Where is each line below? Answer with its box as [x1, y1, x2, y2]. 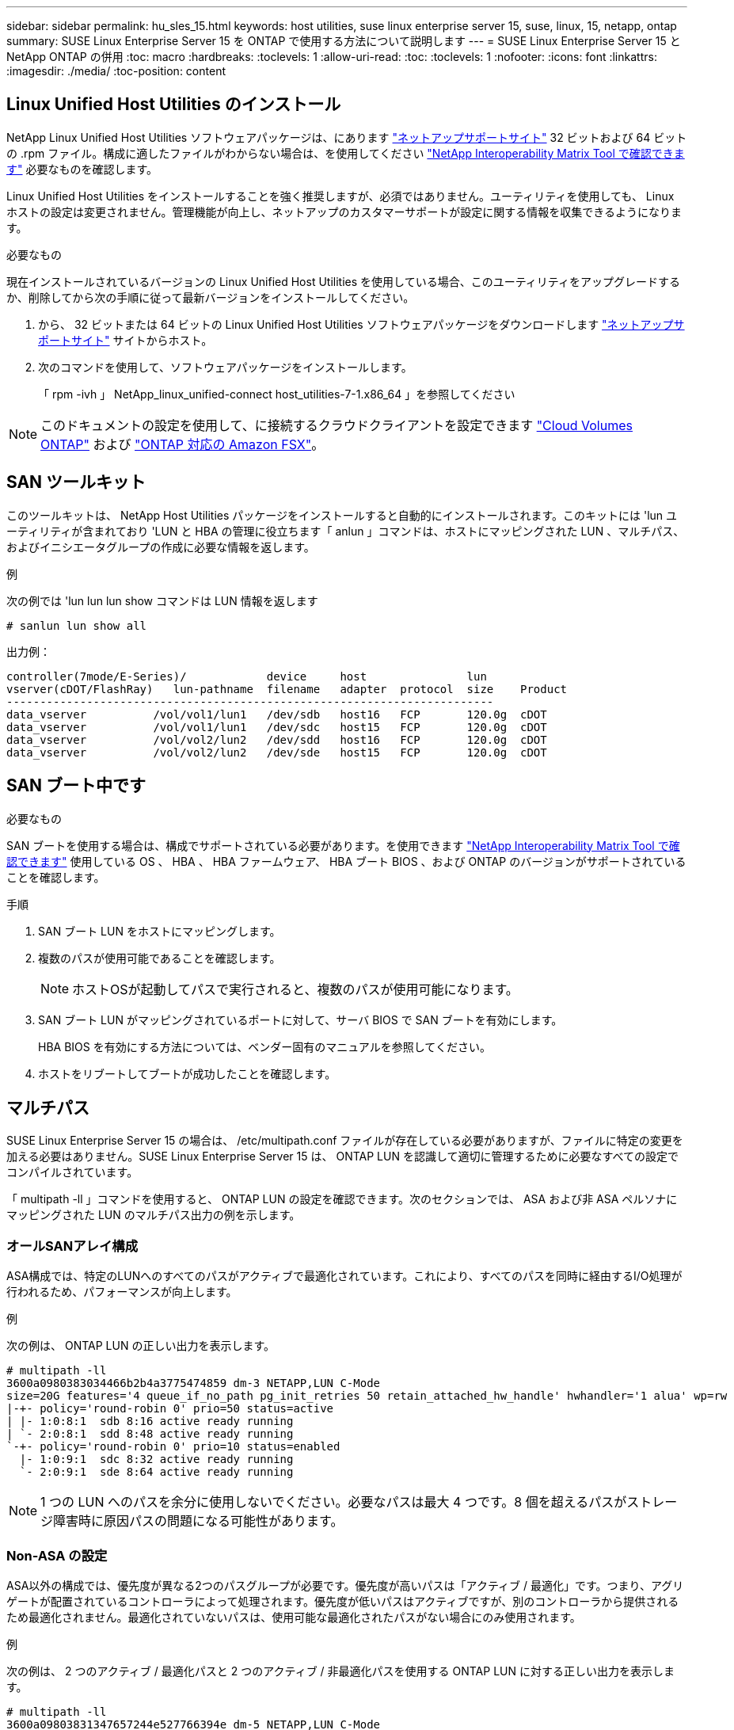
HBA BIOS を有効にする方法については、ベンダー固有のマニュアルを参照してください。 [38, 1039, 491, 1054]
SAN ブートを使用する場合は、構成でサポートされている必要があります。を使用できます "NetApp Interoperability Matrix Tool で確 [6, 838, 680, 852]
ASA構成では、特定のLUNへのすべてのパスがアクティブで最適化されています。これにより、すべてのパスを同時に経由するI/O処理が [6, 1269, 683, 1283]
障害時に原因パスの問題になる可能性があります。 [53, 1513, 344, 1530]
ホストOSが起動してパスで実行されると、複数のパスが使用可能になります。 [72, 981, 519, 997]
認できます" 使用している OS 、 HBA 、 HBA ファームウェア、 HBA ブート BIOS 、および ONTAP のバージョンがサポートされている [6, 854, 686, 868]
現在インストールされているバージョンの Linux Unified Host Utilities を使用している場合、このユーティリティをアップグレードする [6, 274, 680, 288]
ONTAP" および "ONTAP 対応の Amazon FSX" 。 [40, 436, 325, 452]
